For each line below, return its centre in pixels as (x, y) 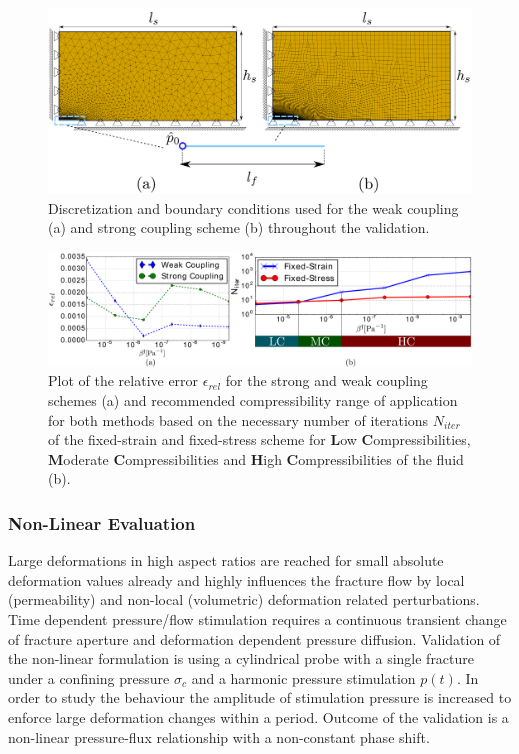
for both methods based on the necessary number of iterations (238, 419)
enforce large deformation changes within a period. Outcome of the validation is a (258, 716)
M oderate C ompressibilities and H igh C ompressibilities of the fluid (256, 458)
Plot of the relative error (123, 380)
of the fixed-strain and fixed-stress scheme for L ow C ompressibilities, (259, 439)
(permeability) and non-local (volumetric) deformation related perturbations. (244, 599)
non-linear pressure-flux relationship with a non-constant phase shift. (219, 736)
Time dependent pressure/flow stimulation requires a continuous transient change (257, 618)
